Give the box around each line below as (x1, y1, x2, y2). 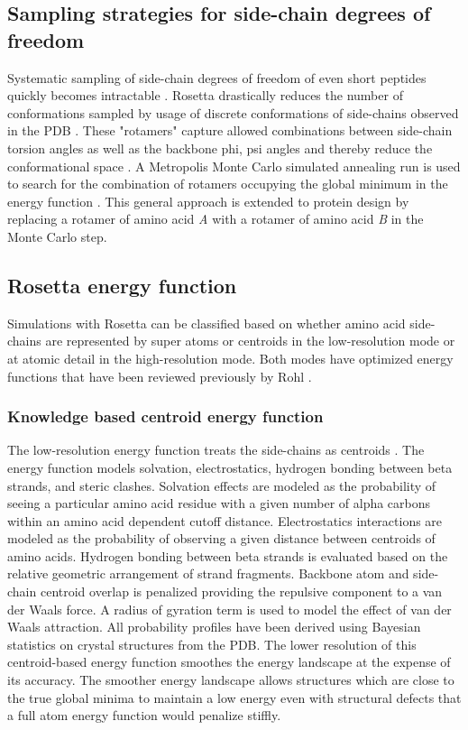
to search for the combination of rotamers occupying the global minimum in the (7, 174, 448, 193)
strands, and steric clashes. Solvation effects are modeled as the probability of (7, 476, 436, 494)
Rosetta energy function (7, 271, 237, 299)
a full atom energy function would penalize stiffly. (7, 706, 281, 725)
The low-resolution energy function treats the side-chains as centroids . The (7, 440, 425, 459)
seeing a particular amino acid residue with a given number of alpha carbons (7, 494, 431, 513)
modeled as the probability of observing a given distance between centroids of (7, 529, 436, 548)
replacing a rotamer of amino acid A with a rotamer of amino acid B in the (7, 209, 424, 228)
